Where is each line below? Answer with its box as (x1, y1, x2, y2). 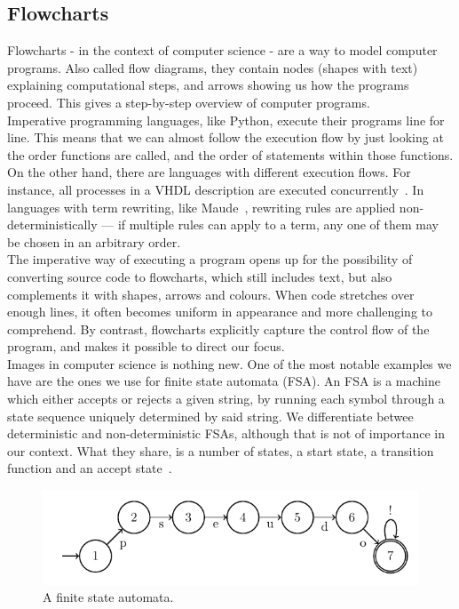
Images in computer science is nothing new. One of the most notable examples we (7, 354, 452, 373)
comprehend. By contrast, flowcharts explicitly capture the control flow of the (7, 319, 430, 338)
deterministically (7, 215, 98, 234)
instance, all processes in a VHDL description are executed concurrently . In (7, 180, 424, 198)
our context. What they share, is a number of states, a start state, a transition (7, 441, 434, 460)
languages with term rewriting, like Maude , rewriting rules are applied (7, 197, 396, 216)
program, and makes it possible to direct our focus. (7, 337, 285, 356)
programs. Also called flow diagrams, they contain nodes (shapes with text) (7, 58, 418, 76)
